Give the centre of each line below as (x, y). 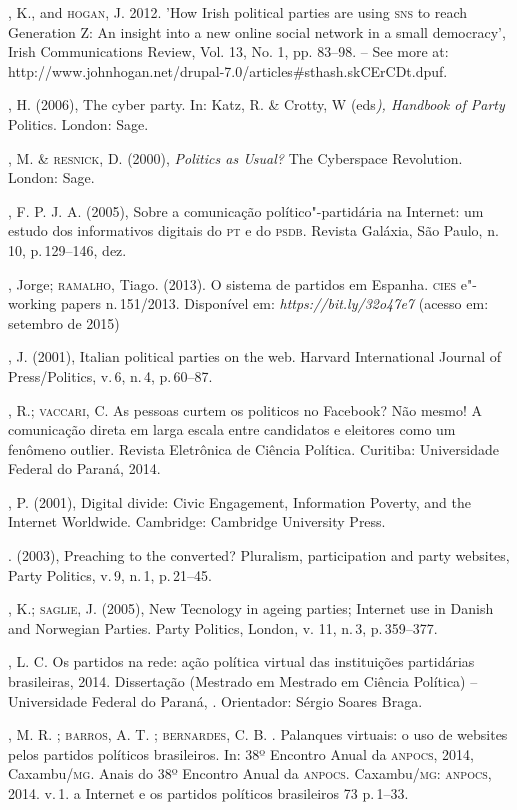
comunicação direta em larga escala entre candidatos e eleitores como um (232, 429)
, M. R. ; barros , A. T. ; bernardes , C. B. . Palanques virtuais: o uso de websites (258, 734)
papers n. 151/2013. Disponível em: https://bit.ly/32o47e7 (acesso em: (274, 303)
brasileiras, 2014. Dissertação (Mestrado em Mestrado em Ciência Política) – (243, 681)
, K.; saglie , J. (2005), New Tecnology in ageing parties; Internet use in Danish (251, 608)
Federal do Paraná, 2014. (84, 468)
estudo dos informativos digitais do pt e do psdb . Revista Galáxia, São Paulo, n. (253, 230)
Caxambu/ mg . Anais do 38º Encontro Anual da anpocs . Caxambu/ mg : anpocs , (250, 773)
